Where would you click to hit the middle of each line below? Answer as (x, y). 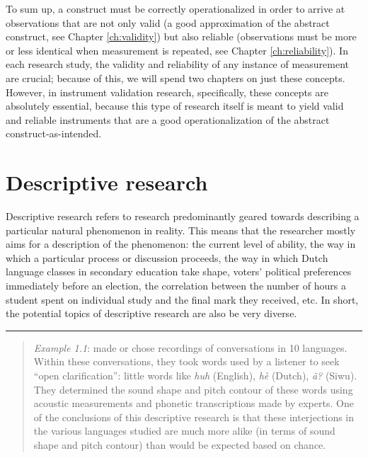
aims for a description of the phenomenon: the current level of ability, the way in (181, 244)
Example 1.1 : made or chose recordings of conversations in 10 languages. (190, 347)
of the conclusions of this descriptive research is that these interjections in (194, 417)
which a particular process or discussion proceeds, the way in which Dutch (167, 257)
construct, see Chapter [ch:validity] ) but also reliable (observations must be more (181, 36)
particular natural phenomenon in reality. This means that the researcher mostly (181, 230)
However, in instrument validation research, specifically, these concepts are (167, 92)
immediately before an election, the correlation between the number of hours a (176, 286)
